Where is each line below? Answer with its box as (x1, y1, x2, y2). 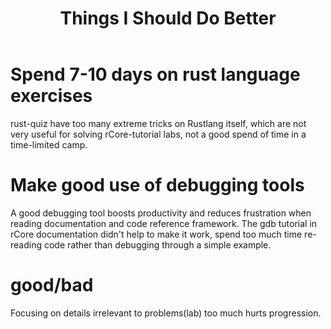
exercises (10, 85, 93, 107)
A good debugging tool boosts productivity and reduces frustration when (10, 207, 312, 219)
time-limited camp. (10, 138, 88, 151)
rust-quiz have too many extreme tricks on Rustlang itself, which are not (10, 117, 307, 129)
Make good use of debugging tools (10, 174, 305, 197)
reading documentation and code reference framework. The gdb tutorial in (10, 217, 318, 229)
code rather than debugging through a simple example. (43, 238, 272, 251)
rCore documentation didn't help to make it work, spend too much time (10, 228, 303, 240)
